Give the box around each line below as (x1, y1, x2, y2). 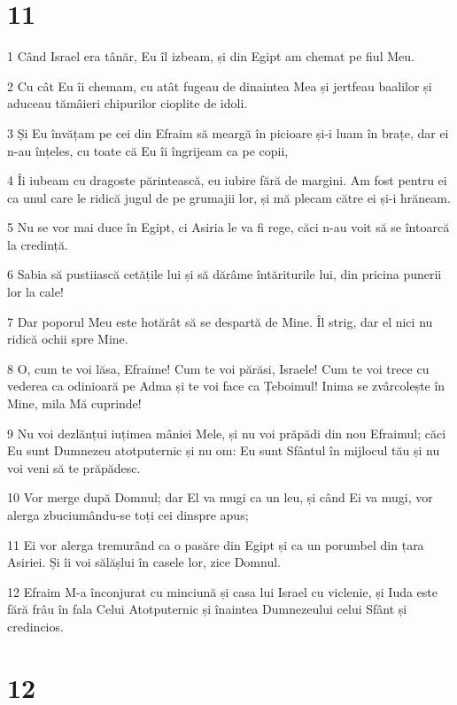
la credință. (7, 235, 68, 253)
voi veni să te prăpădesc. (7, 458, 141, 476)
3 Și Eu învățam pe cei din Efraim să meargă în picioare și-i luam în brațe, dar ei (7, 123, 449, 142)
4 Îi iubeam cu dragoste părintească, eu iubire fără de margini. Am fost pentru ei (7, 171, 447, 190)
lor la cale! (7, 283, 64, 301)
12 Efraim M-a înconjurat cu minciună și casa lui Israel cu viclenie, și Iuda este (7, 582, 438, 600)
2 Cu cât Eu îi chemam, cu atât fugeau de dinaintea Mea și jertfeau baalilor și (7, 76, 432, 95)
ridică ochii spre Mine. (7, 329, 128, 348)
